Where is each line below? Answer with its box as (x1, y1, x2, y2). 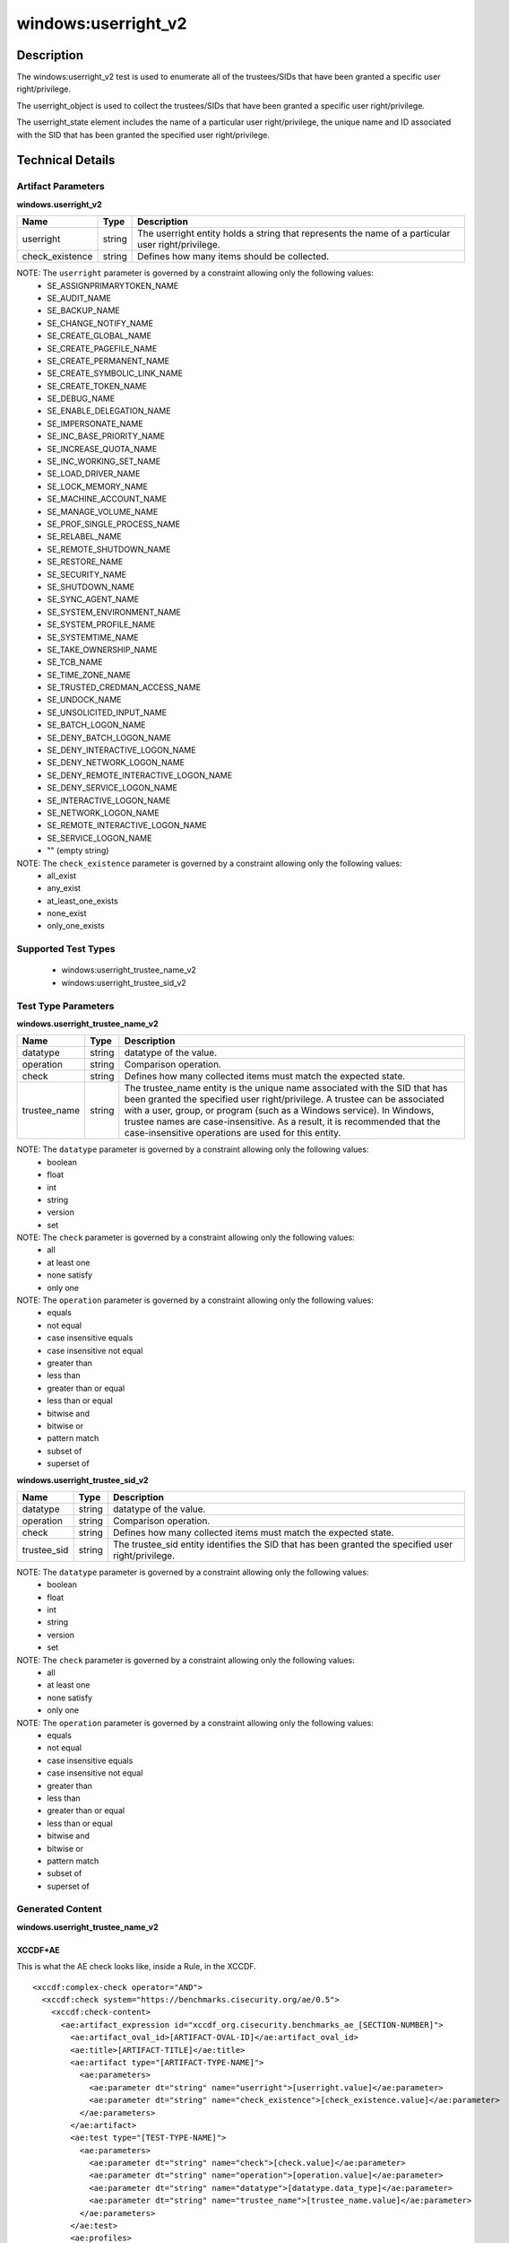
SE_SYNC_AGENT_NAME (47, 594, 139, 605)
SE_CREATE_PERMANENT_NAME (47, 355, 170, 366)
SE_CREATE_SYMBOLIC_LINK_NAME (47, 368, 184, 379)
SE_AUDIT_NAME (47, 292, 111, 303)
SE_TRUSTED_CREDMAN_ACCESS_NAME (47, 682, 202, 693)
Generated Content (16, 1903, 102, 1916)
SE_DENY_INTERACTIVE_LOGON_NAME (47, 745, 196, 755)
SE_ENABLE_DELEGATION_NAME (47, 406, 171, 416)
